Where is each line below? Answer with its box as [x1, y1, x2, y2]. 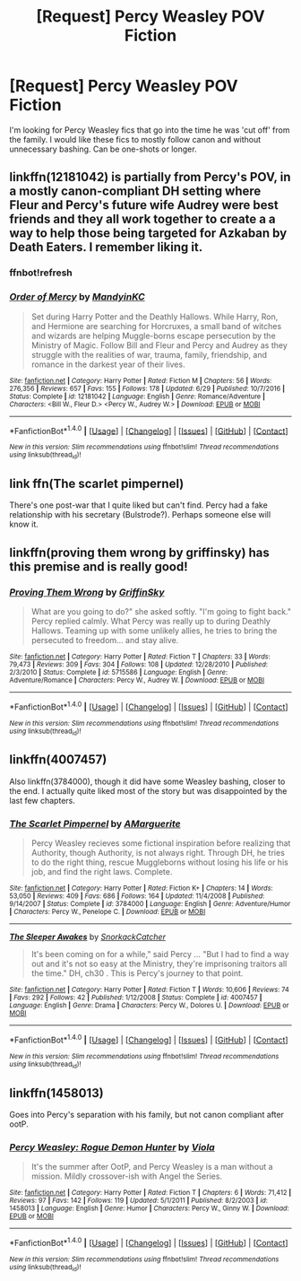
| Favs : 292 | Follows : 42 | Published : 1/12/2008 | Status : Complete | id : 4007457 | [9, 993, 262, 1002]
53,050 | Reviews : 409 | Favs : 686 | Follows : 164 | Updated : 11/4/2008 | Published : [9, 892, 265, 901]
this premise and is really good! [9, 559, 188, 574]
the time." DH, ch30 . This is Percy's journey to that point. [30, 968, 244, 979]
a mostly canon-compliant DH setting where [9, 184, 262, 199]
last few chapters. [9, 795, 76, 806]
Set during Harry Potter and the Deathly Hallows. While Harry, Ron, [30, 311, 279, 322]
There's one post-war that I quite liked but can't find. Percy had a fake [9, 500, 269, 510]
